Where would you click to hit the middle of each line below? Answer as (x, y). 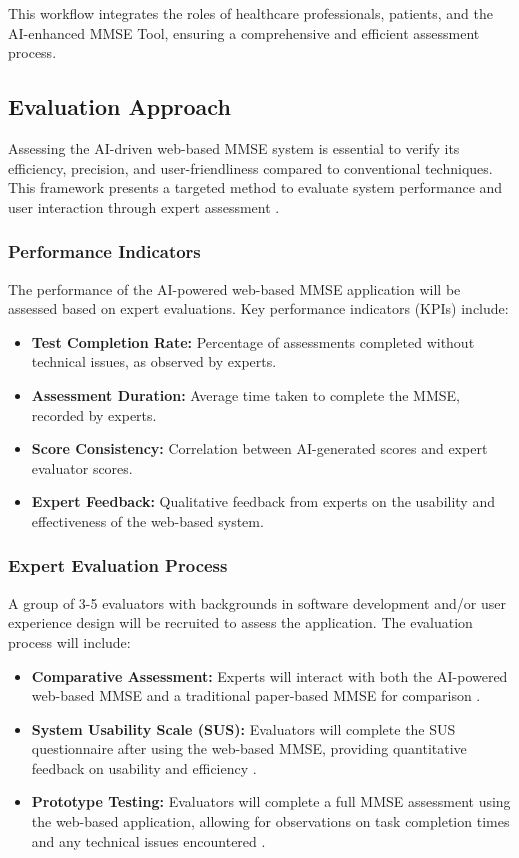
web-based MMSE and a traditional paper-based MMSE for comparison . (256, 695)
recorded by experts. (94, 414)
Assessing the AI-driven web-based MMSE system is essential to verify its (234, 147)
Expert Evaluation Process (118, 565)
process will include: (69, 641)
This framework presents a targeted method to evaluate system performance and (255, 187)
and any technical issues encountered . (148, 840)
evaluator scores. (82, 467)
